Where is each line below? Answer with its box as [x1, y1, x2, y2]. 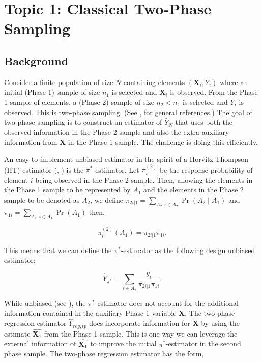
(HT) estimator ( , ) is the [4, 164, 84, 175]
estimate [4, 328, 31, 339]
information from [4, 136, 57, 147]
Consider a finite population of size [4, 76, 113, 87]
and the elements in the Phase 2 [143, 184, 244, 195]
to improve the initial [90, 338, 157, 349]
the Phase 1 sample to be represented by [4, 184, 131, 195]
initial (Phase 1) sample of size [4, 87, 100, 97]
